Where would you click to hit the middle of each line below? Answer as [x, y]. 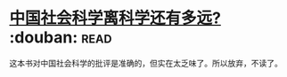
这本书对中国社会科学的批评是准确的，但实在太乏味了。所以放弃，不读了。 [146, 63]
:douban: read [61, 38]
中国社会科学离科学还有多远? [115, 18]
